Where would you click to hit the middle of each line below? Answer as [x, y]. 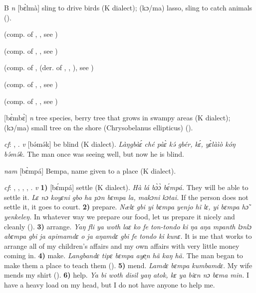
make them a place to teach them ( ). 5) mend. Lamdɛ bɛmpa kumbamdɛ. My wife [128, 265]
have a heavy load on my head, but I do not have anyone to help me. [110, 285]
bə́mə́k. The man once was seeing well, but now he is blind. [94, 153]
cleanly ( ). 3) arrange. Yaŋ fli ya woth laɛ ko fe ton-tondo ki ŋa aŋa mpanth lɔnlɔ [128, 226]
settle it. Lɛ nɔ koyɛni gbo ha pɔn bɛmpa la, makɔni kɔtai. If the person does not [126, 197]
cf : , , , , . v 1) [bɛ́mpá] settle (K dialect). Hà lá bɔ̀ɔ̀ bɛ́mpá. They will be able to [126, 187]
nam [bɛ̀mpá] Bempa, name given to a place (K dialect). [90, 170]
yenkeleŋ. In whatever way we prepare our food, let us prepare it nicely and [120, 216]
